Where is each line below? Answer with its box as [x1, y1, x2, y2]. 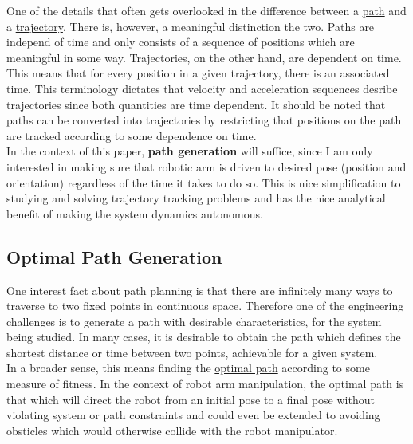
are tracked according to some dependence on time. [6, 127, 257, 143]
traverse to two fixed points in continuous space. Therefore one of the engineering [6, 297, 404, 314]
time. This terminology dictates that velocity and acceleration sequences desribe [6, 80, 398, 96]
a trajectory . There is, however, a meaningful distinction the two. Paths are [6, 18, 375, 34]
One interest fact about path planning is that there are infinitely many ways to [6, 281, 393, 298]
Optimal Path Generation [6, 244, 222, 269]
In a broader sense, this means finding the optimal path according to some [6, 360, 370, 376]
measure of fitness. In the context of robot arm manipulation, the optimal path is [6, 375, 404, 392]
